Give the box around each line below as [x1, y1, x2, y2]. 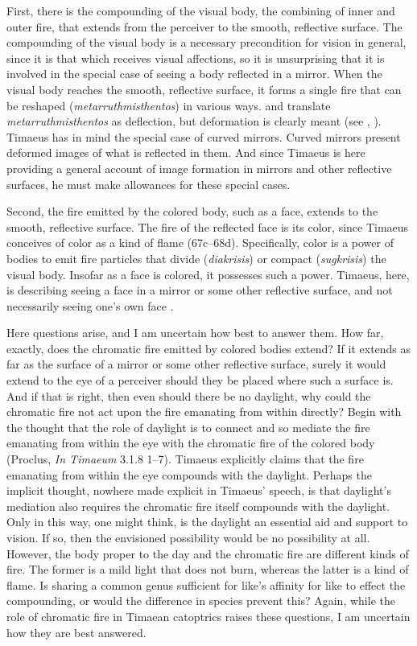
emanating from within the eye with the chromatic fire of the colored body [6, 434, 375, 451]
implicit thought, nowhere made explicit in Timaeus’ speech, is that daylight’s [6, 482, 391, 499]
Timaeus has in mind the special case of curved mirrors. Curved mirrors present [6, 128, 401, 145]
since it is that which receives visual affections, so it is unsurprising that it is [6, 49, 385, 66]
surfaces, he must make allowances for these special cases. [6, 175, 291, 192]
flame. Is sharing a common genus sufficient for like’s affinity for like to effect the [6, 576, 406, 593]
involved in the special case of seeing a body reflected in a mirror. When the [6, 65, 382, 82]
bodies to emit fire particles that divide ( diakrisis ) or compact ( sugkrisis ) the [6, 249, 386, 266]
